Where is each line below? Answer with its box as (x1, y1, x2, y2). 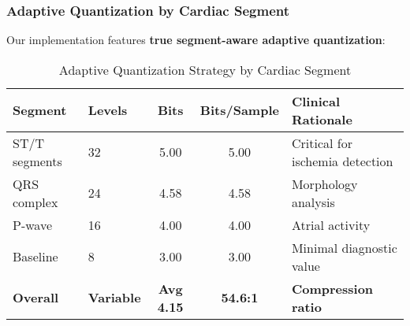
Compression (291, 279, 374, 298)
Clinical (291, 91, 340, 110)
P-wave (13, 215, 52, 234)
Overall (13, 288, 59, 307)
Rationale (291, 109, 352, 128)
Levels (88, 101, 128, 120)
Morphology (291, 174, 358, 193)
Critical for (291, 133, 352, 152)
